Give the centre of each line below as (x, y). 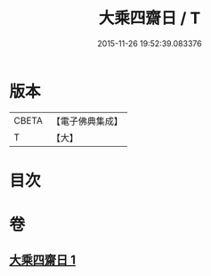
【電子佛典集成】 (87, 121)
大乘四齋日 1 (43, 260)
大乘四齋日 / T (150, 18)
